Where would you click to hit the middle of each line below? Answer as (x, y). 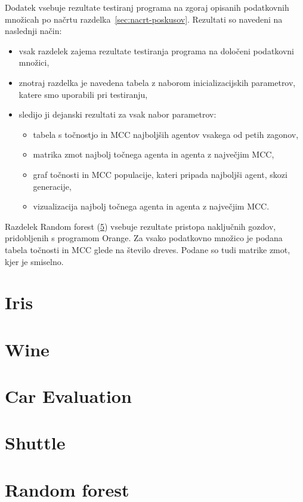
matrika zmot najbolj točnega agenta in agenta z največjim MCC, (154, 154)
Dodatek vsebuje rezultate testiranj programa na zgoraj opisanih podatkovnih (147, 7)
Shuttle (35, 443)
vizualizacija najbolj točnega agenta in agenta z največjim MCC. (151, 206)
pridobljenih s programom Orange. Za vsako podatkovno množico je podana (144, 238)
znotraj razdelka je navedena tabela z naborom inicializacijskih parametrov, (157, 82)
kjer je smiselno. (34, 261)
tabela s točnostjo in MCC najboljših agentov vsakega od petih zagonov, (166, 134)
